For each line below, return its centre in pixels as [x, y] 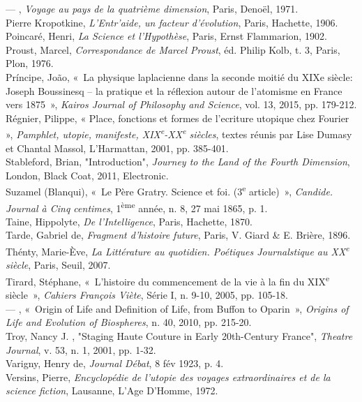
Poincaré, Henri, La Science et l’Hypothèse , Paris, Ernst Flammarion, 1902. [166, 36]
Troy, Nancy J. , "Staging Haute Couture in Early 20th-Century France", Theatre [179, 335]
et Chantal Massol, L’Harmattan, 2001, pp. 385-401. [117, 148]
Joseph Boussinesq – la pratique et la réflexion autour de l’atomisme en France [174, 90]
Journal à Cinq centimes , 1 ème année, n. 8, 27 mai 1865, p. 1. [137, 207]
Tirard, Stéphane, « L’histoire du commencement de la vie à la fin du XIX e [168, 280]
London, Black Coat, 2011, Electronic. [87, 175]
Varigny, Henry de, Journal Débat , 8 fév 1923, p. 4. [115, 363]
